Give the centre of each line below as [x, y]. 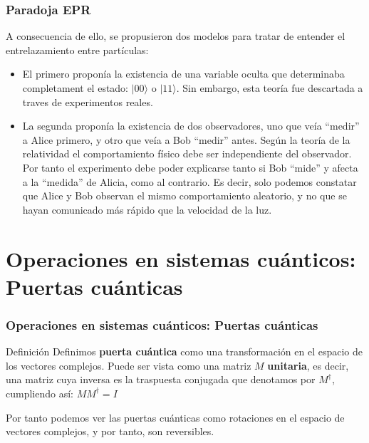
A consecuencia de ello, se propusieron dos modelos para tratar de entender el [176, 36]
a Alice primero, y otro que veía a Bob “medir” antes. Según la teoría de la [186, 139]
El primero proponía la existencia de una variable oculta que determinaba [183, 74]
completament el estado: [76, 88]
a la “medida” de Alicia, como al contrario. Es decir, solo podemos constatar [189, 181]
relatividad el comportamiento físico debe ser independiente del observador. [187, 153]
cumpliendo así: [40, 393]
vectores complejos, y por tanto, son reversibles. [110, 431]
